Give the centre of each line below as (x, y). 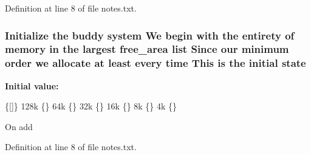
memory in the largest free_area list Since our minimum (147, 49)
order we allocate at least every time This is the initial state (155, 63)
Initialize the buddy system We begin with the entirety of (150, 35)
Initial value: (32, 85)
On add (19, 126)
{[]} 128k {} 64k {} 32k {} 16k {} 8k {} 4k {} (91, 106)
